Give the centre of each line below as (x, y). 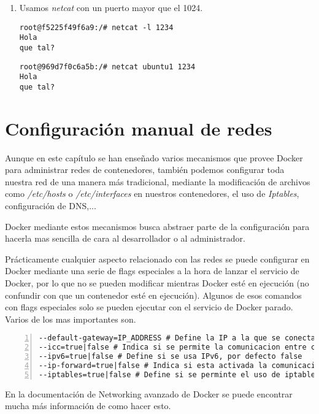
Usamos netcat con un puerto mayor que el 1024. (111, 7)
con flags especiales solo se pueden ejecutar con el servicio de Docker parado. (149, 307)
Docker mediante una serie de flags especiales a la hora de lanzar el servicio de (152, 271)
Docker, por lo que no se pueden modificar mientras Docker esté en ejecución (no (157, 283)
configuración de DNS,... (51, 206)
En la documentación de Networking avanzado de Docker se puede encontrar (149, 393)
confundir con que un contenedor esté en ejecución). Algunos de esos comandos (153, 295)
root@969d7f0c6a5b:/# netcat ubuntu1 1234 (107, 67)
